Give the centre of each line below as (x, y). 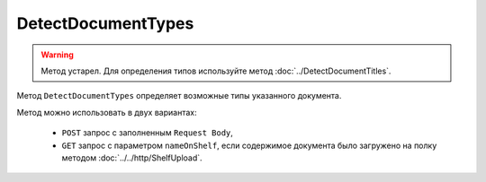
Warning (57, 55)
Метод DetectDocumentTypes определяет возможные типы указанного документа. (179, 96)
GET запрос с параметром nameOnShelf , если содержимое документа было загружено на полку (249, 145)
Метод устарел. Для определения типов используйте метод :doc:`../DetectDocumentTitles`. (216, 71)
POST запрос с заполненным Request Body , (148, 133)
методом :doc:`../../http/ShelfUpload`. (132, 158)
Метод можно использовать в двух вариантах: (107, 112)
